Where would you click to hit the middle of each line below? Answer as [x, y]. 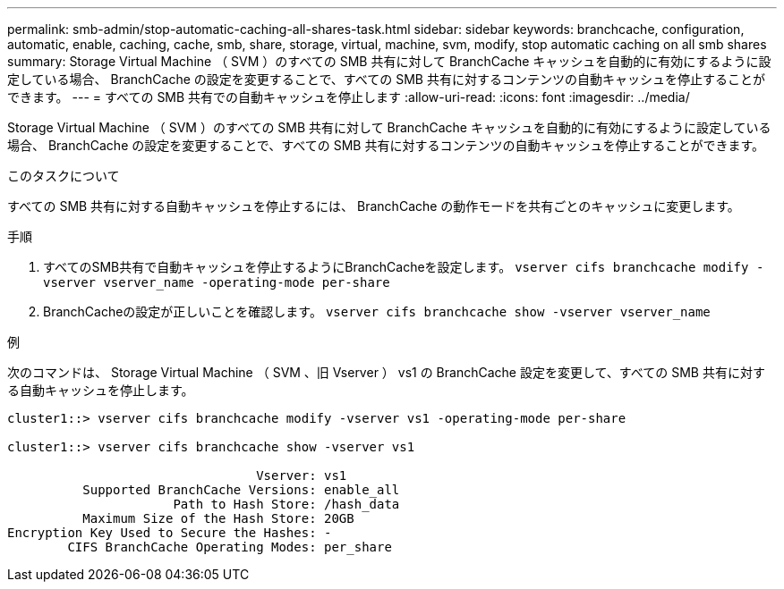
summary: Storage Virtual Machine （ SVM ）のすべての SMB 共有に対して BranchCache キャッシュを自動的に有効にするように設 [389, 61]
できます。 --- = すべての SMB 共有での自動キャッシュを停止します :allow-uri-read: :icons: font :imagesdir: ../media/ [349, 97]
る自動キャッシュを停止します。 [101, 390]
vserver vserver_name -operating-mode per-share [217, 282]
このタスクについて [64, 176]
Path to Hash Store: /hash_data [286, 504]
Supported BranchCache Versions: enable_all [241, 490]
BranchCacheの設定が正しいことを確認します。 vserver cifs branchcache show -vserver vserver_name [377, 311]
